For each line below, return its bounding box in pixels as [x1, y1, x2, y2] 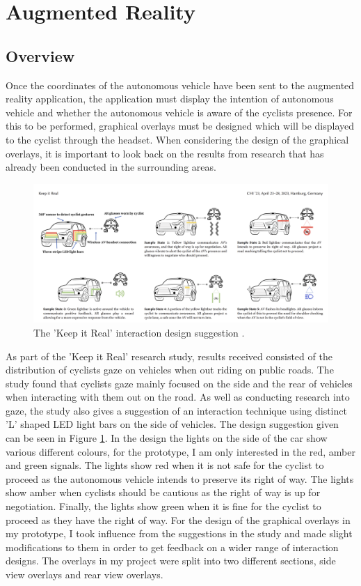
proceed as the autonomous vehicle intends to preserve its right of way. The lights [6, 471, 354, 486]
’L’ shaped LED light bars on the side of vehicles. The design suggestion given [6, 417, 339, 431]
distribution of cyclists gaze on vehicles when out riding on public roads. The [6, 362, 334, 377]
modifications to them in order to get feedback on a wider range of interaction [6, 539, 339, 554]
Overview [6, 45, 75, 66]
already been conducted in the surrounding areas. [6, 160, 216, 174]
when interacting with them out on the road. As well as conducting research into [6, 390, 350, 404]
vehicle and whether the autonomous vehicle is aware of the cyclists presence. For [6, 105, 353, 119]
